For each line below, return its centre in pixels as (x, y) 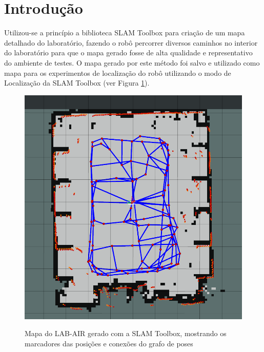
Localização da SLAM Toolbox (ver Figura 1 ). (77, 83)
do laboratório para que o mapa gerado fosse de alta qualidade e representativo (128, 53)
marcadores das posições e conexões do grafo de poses (109, 343)
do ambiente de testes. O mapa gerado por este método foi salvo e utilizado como (132, 62)
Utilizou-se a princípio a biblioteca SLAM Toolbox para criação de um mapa (125, 33)
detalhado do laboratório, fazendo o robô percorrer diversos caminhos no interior (131, 42)
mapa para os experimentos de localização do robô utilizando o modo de (118, 73)
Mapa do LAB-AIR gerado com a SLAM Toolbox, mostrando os (126, 333)
